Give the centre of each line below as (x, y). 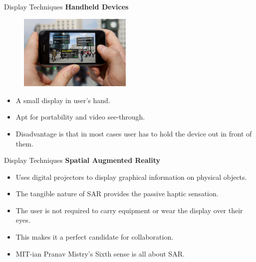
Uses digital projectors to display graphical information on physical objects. (131, 177)
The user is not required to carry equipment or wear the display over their (129, 210)
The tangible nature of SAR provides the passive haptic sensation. (117, 194)
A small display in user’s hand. (63, 100)
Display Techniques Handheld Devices (66, 6)
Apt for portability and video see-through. (80, 117)
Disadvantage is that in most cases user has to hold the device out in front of (134, 133)
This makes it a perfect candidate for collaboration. (95, 237)
